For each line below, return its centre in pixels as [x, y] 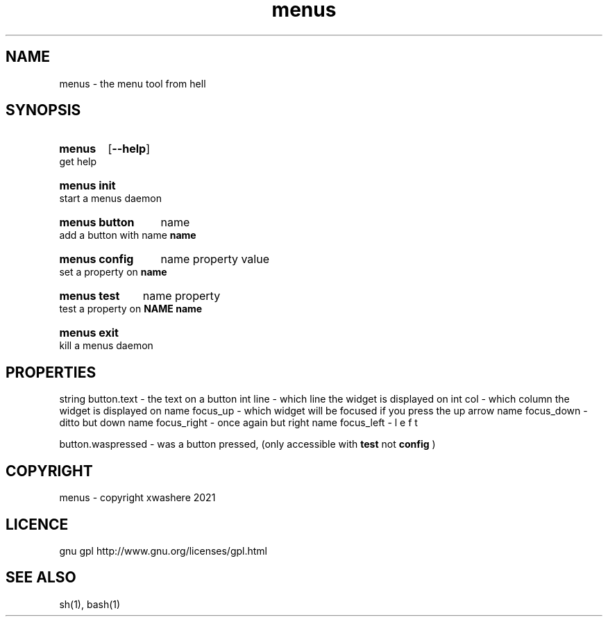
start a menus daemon [110, 199]
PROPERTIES [51, 372]
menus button [97, 222]
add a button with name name [128, 235]
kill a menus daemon [106, 346]
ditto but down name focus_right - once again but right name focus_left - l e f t [238, 423]
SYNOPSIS [43, 110]
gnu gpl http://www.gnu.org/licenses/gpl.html [163, 550]
